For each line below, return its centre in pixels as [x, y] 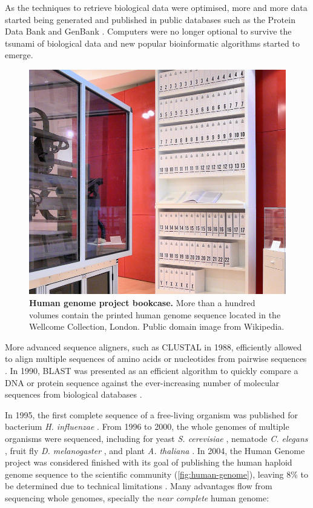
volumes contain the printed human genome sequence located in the [155, 314]
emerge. [19, 55]
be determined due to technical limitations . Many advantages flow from [139, 486]
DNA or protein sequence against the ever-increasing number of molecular [142, 382]
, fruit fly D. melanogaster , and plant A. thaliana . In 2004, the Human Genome [155, 450]
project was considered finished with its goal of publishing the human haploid [149, 462]
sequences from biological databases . [74, 394]
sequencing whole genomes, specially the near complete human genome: [137, 497]
